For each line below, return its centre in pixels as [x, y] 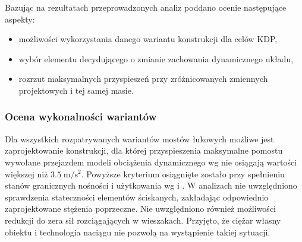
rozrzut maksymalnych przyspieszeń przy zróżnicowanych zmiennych [143, 79]
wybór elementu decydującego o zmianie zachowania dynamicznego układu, [156, 58]
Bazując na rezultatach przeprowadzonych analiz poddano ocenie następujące [146, 7]
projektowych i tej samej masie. [76, 90]
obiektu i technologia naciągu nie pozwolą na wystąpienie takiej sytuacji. [138, 232]
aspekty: [20, 19]
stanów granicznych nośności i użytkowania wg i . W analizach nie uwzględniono [151, 185]
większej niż [26, 173]
